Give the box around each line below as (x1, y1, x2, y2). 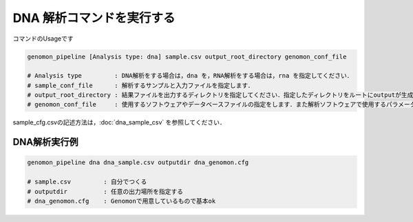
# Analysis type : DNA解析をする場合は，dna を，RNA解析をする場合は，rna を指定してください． (27, 72, 353, 80)
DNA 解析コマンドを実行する (12, 10, 176, 25)
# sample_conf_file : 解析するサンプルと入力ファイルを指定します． (27, 81, 254, 89)
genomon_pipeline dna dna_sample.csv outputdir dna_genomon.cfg (27, 159, 249, 166)
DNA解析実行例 (12, 136, 78, 148)
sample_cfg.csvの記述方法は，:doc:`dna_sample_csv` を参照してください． (12, 118, 226, 126)
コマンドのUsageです (12, 34, 74, 43)
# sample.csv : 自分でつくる (27, 178, 147, 186)
